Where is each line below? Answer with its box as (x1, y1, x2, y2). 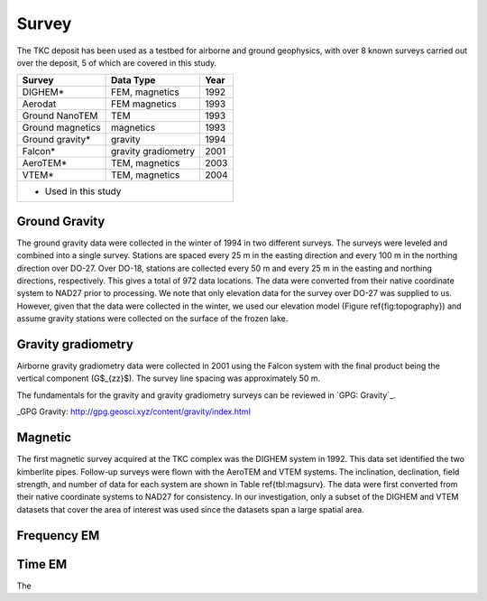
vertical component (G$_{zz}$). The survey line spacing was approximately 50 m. (16, 373, 321, 384)
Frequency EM (16, 528, 100, 543)
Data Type (111, 74, 156, 87)
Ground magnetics (22, 122, 101, 134)
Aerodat (22, 97, 57, 110)
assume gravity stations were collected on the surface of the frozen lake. (16, 313, 289, 324)
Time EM (16, 556, 68, 572)
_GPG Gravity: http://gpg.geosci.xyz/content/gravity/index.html (16, 406, 252, 417)
